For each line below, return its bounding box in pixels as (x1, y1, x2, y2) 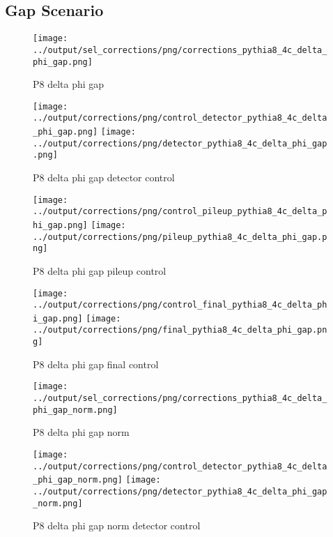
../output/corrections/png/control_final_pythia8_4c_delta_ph (33, 300, 327, 310)
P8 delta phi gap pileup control (33, 263, 166, 278)
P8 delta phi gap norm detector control (33, 518, 201, 533)
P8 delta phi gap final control (33, 356, 159, 371)
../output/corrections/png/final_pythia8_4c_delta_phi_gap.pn (33, 325, 327, 335)
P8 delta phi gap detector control (33, 170, 175, 185)
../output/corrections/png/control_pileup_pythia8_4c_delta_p (33, 206, 327, 217)
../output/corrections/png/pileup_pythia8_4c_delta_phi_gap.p (33, 232, 327, 242)
